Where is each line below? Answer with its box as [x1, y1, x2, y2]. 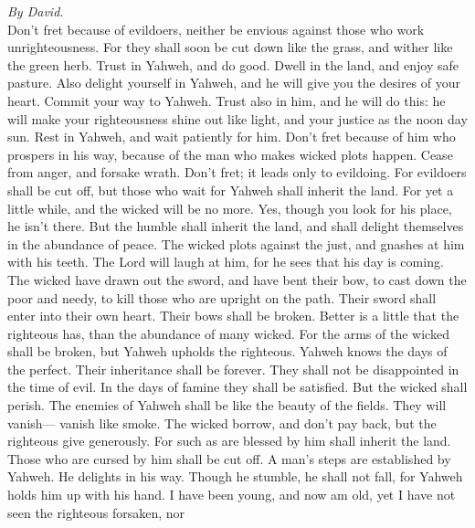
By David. [7, 2, 64, 20]
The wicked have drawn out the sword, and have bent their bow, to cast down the [7, 269, 467, 289]
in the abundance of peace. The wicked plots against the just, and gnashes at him [7, 234, 465, 253]
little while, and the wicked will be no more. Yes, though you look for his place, [7, 198, 452, 217]
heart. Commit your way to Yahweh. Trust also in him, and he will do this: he [7, 90, 446, 110]
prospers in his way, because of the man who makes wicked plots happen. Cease [7, 144, 453, 164]
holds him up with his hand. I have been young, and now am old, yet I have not [7, 485, 456, 504]
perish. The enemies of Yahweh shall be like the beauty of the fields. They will [7, 396, 447, 415]
